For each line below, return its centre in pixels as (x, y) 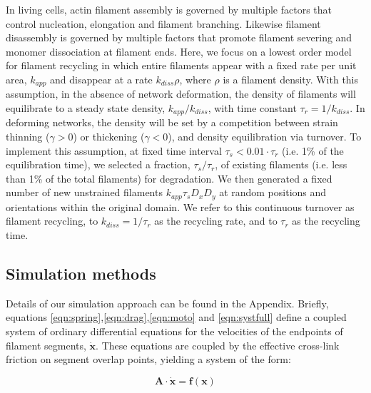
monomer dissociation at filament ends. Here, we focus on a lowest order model (179, 51)
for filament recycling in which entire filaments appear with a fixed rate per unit (181, 65)
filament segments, (46, 345)
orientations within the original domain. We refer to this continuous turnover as (180, 206)
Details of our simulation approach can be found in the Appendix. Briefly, (167, 303)
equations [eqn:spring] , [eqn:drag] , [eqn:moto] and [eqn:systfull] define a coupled (176, 317)
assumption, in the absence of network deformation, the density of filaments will (181, 94)
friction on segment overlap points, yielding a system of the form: (148, 359)
